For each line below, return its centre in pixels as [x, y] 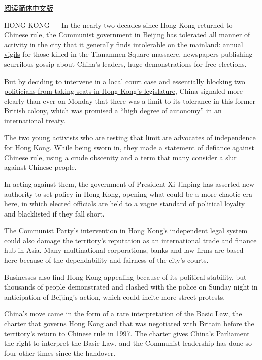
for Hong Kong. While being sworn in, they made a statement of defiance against [129, 147]
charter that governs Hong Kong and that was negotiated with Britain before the [129, 323]
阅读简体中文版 [29, 8]
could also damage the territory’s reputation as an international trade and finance [130, 240]
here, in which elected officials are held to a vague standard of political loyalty [125, 204]
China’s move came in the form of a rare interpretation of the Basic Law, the [123, 313]
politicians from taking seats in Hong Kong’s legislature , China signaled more [123, 91]
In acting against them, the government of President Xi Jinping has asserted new [129, 184]
